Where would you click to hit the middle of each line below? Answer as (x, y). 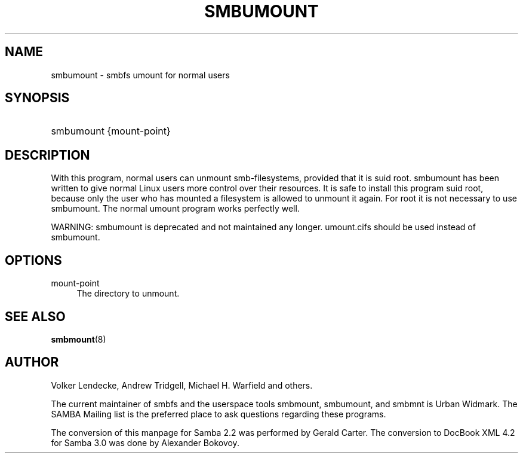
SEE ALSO (35, 316)
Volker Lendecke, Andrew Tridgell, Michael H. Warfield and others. (182, 385)
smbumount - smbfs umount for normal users (140, 75)
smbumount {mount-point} (111, 131)
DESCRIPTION (47, 155)
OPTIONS (33, 260)
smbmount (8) (79, 339)
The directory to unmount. (128, 294)
